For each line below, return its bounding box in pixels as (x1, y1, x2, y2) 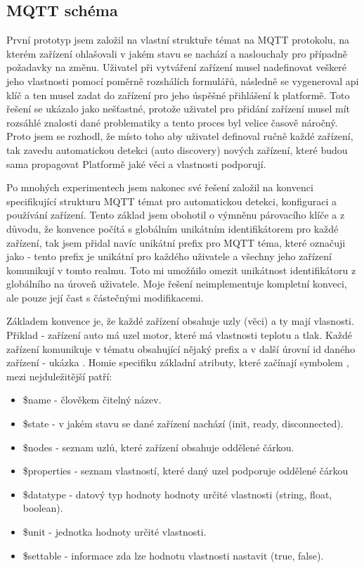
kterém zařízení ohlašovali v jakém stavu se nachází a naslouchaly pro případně (6, 46, 347, 60)
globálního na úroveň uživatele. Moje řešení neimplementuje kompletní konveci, (6, 276, 347, 291)
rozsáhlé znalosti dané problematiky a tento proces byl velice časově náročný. (6, 115, 338, 129)
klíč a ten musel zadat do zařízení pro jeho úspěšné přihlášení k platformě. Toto (6, 87, 350, 102)
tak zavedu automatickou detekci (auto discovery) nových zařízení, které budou (6, 142, 348, 157)
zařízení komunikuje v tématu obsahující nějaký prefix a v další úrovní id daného (6, 341, 356, 356)
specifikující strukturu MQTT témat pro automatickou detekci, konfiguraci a (6, 193, 337, 208)
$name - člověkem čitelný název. (22, 392, 162, 407)
